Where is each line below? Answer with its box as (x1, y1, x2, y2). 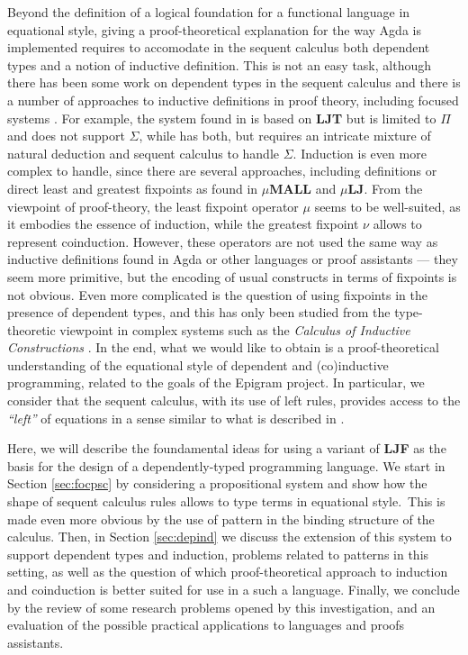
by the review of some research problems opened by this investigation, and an (7, 597, 436, 616)
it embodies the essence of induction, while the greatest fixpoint (7, 214, 359, 233)
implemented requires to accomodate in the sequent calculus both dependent (7, 38, 430, 57)
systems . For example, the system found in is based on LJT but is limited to (7, 108, 436, 127)
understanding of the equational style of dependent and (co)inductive (7, 355, 389, 374)
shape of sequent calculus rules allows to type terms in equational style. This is (7, 492, 445, 511)
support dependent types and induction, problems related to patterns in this (7, 544, 429, 563)
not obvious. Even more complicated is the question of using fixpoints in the (7, 285, 427, 304)
